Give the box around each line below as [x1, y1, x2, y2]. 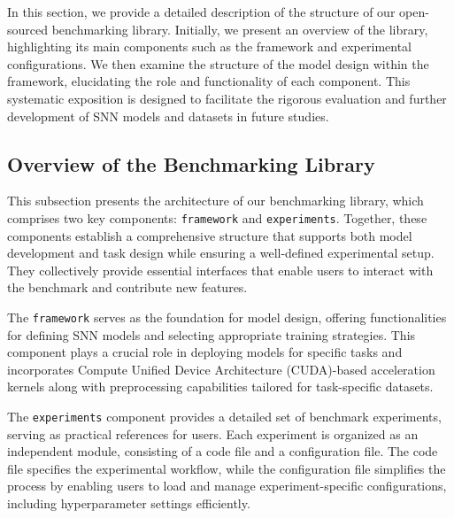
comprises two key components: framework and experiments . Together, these [7, 208, 427, 227]
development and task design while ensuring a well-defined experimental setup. [7, 244, 435, 262]
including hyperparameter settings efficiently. [7, 494, 250, 513]
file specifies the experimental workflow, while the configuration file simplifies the [7, 459, 446, 477]
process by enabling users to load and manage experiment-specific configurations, [7, 476, 447, 495]
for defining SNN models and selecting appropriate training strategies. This [7, 325, 416, 344]
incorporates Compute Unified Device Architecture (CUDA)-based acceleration [7, 360, 435, 378]
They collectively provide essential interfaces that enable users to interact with [7, 260, 434, 279]
